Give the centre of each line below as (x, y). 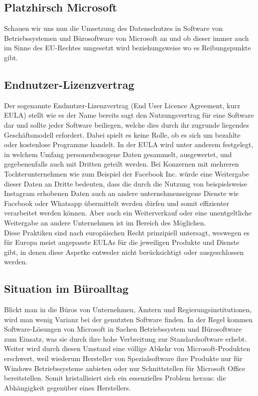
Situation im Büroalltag (66, 289)
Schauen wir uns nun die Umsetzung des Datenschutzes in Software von (113, 28)
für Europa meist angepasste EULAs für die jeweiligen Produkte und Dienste (122, 242)
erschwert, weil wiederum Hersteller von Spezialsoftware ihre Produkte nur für (123, 358)
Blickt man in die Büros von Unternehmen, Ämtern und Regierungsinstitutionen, (128, 309)
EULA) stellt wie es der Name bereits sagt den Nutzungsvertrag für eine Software (129, 115)
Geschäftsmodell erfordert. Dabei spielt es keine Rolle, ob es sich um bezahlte (122, 134)
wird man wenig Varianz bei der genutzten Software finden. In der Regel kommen (129, 319)
